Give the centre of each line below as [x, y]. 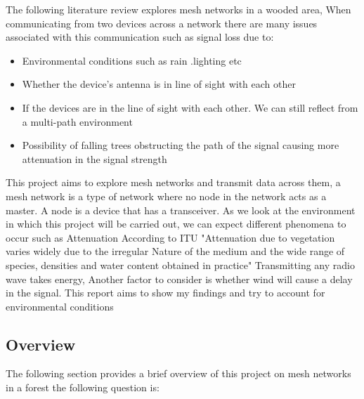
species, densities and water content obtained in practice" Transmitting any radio [180, 264]
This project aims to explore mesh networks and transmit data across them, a [173, 182]
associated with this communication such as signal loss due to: [140, 37]
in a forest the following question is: [83, 387]
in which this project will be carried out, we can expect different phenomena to [176, 224]
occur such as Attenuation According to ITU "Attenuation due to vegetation [170, 237]
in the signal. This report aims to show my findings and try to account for [165, 293]
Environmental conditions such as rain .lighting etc [132, 60]
